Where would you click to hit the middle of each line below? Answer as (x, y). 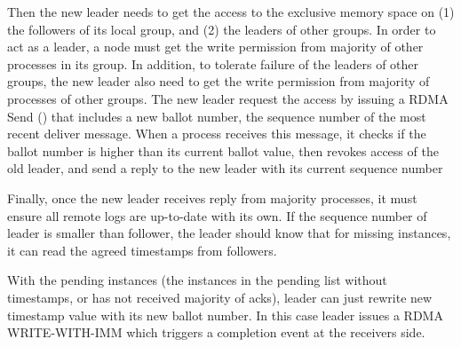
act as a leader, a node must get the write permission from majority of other (215, 47)
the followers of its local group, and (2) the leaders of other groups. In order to (222, 29)
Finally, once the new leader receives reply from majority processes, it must (212, 197)
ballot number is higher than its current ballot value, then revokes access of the (223, 150)
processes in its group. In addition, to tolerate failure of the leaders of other (213, 63)
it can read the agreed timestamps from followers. (142, 250)
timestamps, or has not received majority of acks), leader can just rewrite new (220, 297)
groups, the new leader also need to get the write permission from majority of (219, 81)
